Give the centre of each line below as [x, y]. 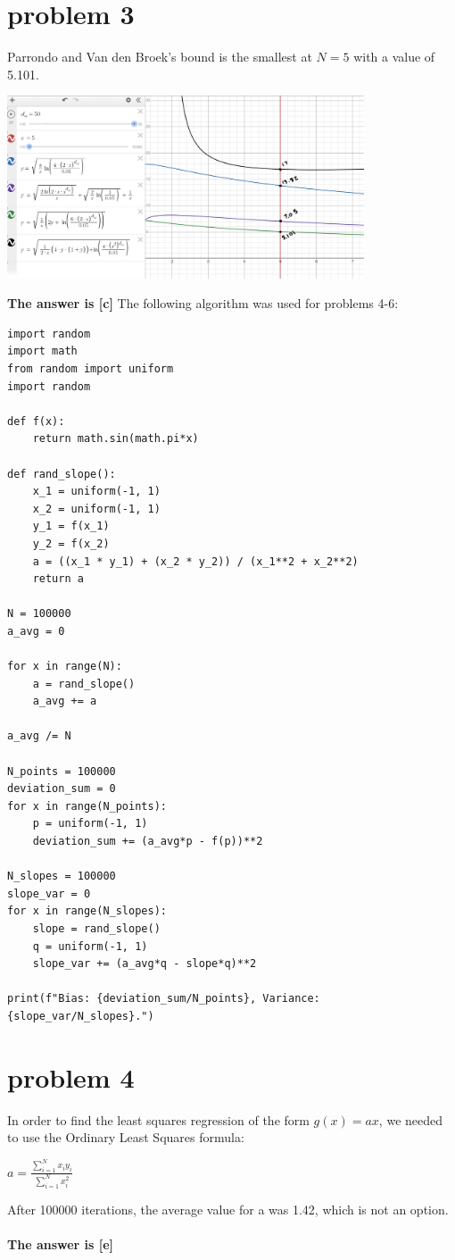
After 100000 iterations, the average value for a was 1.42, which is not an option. [228, 1209]
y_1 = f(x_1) [71, 526]
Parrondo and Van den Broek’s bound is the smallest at [160, 57]
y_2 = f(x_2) [71, 543]
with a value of [394, 57]
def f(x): [36, 421]
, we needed [411, 1119]
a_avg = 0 [36, 631]
